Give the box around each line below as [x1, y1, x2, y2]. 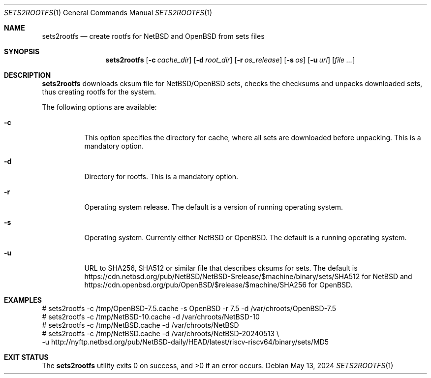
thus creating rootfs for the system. [42, 88, 156, 96]
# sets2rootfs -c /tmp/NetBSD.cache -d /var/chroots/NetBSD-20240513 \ [42, 329, 279, 338]
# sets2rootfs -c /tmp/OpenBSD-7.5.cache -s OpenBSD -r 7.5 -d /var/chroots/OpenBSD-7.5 [42, 304, 337, 313]
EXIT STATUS [4, 353, 49, 361]
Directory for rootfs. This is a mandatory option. [84, 172, 239, 181]
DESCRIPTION [4, 71, 51, 79]
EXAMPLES [4, 296, 42, 304]
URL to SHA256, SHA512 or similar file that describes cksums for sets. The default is [84, 264, 358, 272]
